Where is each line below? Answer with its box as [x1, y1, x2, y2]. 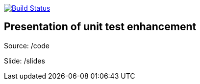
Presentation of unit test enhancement [4, 21, 197, 33]
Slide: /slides [4, 56, 45, 65]
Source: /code [4, 41, 50, 50]
